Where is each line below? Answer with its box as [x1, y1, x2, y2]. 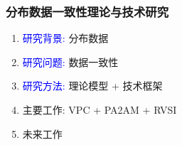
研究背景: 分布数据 [22, 31, 109, 45]
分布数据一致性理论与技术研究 [6, 2, 169, 20]
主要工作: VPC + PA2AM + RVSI [22, 102, 177, 117]
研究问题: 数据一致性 [22, 54, 119, 69]
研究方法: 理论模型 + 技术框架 [22, 78, 163, 93]
